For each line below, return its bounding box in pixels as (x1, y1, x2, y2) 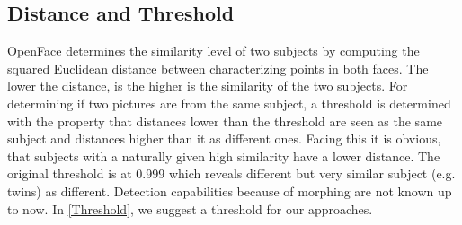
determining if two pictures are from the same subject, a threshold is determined (7, 93, 451, 112)
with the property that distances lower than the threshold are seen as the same (7, 111, 443, 130)
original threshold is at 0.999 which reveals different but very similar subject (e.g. (7, 164, 456, 183)
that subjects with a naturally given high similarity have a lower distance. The (7, 146, 440, 165)
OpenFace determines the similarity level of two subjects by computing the (7, 41, 420, 60)
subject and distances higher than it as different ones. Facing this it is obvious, (7, 129, 441, 148)
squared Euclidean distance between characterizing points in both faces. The (7, 58, 429, 77)
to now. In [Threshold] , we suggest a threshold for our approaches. (7, 199, 373, 218)
